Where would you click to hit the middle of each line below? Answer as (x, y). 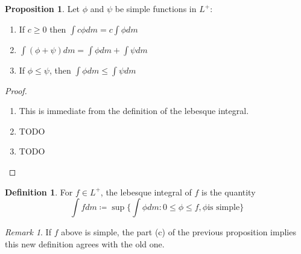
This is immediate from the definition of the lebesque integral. (134, 111)
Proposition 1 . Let (43, 8)
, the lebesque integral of (146, 192)
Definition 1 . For (39, 192)
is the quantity (229, 192)
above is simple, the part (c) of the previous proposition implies (179, 232)
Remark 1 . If (28, 232)
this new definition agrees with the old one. (85, 243)
